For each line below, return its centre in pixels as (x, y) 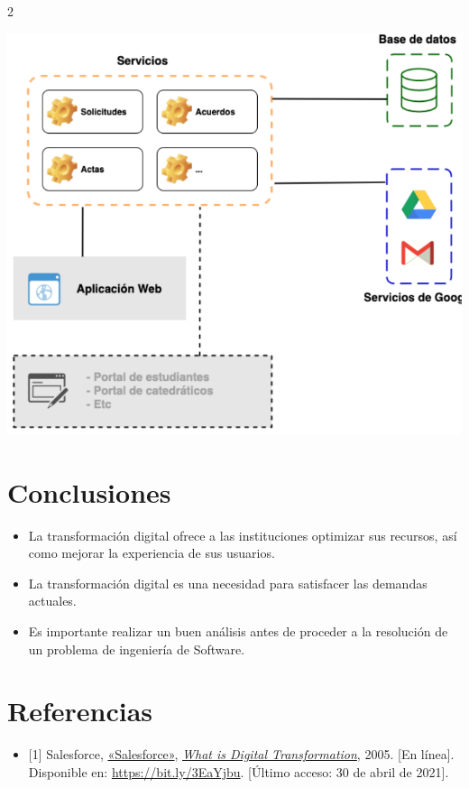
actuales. (52, 601)
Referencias (80, 711)
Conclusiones (89, 491)
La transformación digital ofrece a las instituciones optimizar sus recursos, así (243, 535)
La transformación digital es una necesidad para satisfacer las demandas (228, 583)
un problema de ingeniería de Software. (137, 649)
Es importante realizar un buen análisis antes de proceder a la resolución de (238, 630)
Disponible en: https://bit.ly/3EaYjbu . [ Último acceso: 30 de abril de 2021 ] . (239, 771)
